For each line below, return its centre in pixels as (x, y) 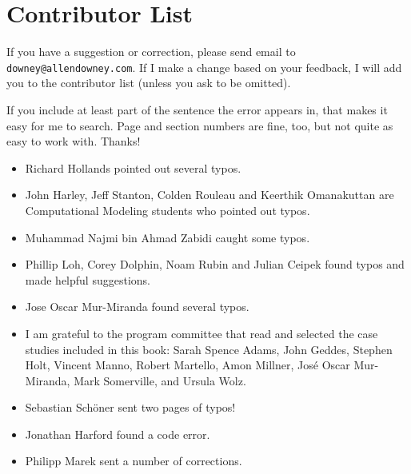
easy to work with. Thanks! (74, 141)
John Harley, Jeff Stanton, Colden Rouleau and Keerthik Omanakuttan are (209, 195)
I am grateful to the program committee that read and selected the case (202, 333)
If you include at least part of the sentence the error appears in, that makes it (197, 109)
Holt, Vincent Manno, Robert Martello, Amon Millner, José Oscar (188, 365)
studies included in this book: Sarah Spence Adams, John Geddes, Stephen (209, 349)
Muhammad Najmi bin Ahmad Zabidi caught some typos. (168, 237)
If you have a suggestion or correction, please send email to (151, 52)
